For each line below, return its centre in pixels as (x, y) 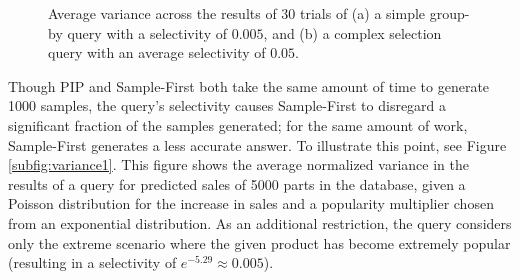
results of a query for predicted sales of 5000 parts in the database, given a (237, 183)
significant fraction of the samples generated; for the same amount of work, (238, 124)
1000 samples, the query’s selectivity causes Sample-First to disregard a (227, 105)
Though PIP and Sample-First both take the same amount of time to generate (249, 85)
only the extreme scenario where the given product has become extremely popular (259, 242)
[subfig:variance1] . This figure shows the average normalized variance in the (238, 164)
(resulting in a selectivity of (92, 262)
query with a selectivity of (147, 32)
